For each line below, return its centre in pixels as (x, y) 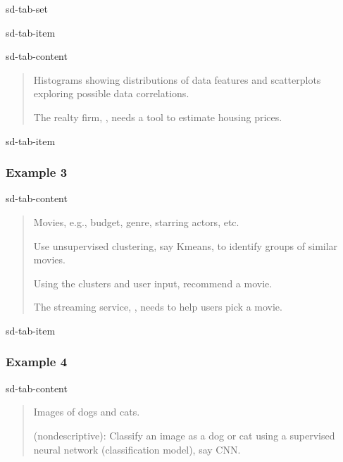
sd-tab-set (27, 8)
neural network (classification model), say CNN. (137, 449)
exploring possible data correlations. (111, 93)
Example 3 (37, 172)
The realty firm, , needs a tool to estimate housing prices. (158, 117)
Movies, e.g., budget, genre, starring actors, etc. (136, 221)
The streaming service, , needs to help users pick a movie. (158, 307)
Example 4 (37, 362)
